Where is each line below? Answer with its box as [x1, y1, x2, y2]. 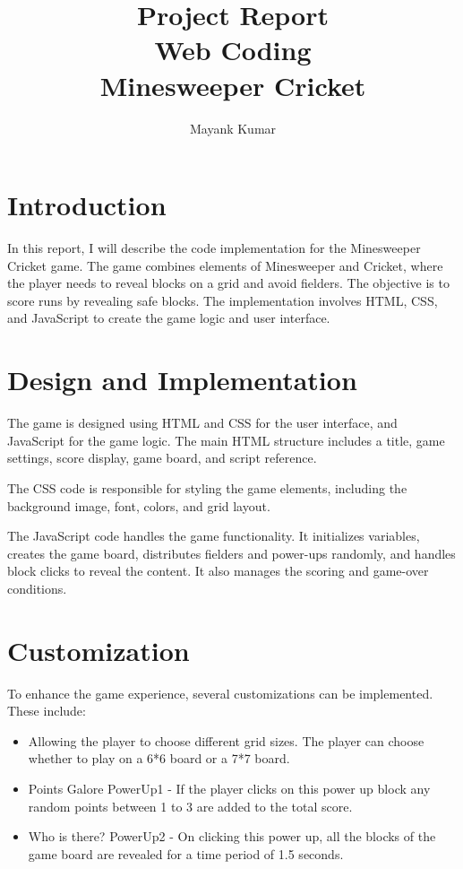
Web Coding [154, 31, 312, 68]
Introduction [7, 187, 167, 223]
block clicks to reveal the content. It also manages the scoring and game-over [7, 561, 429, 580]
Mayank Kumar [189, 118, 277, 137]
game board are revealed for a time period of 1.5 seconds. [28, 844, 344, 863]
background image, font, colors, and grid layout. [7, 496, 270, 515]
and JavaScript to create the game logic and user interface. [7, 308, 330, 327]
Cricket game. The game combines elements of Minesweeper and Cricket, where [7, 256, 443, 274]
